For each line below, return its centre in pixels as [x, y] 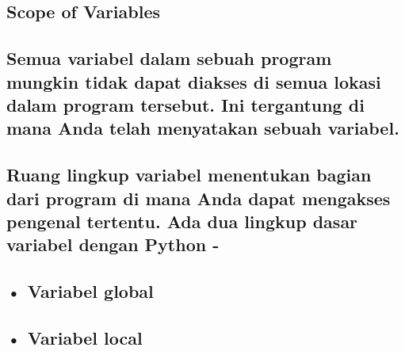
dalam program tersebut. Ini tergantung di [185, 104]
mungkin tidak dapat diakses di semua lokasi [194, 81]
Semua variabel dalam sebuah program [169, 58]
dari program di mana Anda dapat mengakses [199, 198]
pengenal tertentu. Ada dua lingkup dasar [182, 221]
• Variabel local [75, 337]
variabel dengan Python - [113, 244]
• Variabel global [80, 291]
